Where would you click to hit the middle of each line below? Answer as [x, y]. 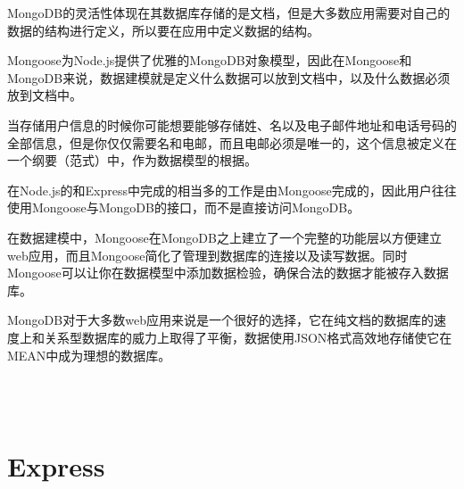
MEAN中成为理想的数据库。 [89, 355]
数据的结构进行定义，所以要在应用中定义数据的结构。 [163, 30]
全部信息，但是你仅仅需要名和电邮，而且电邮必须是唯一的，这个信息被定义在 [232, 142]
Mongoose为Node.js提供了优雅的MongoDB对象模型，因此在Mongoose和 [210, 60]
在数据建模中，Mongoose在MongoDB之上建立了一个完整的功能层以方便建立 [224, 237]
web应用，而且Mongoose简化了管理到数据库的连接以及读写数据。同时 [207, 255]
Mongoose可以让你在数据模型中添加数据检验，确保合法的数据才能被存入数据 [228, 273]
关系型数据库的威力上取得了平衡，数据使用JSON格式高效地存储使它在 [248, 337]
